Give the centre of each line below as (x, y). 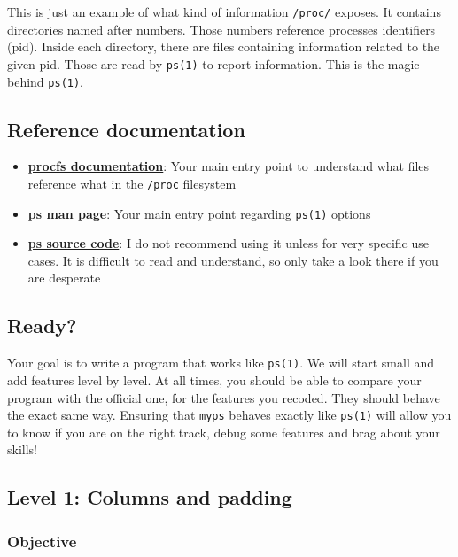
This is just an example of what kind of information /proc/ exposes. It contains (224, 12)
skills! (22, 449)
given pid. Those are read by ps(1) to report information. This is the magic (213, 63)
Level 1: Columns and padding (150, 497)
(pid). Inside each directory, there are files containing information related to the (224, 46)
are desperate (64, 278)
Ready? (42, 325)
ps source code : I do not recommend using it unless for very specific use (229, 243)
